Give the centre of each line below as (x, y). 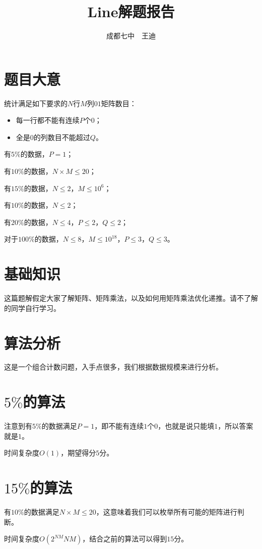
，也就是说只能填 (186, 426)
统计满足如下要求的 (36, 103)
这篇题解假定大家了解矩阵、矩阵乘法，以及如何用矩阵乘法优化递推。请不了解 (131, 298)
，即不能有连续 (119, 426)
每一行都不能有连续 (48, 120)
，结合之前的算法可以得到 (125, 539)
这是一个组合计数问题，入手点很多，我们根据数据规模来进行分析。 (113, 367)
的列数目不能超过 (62, 137)
